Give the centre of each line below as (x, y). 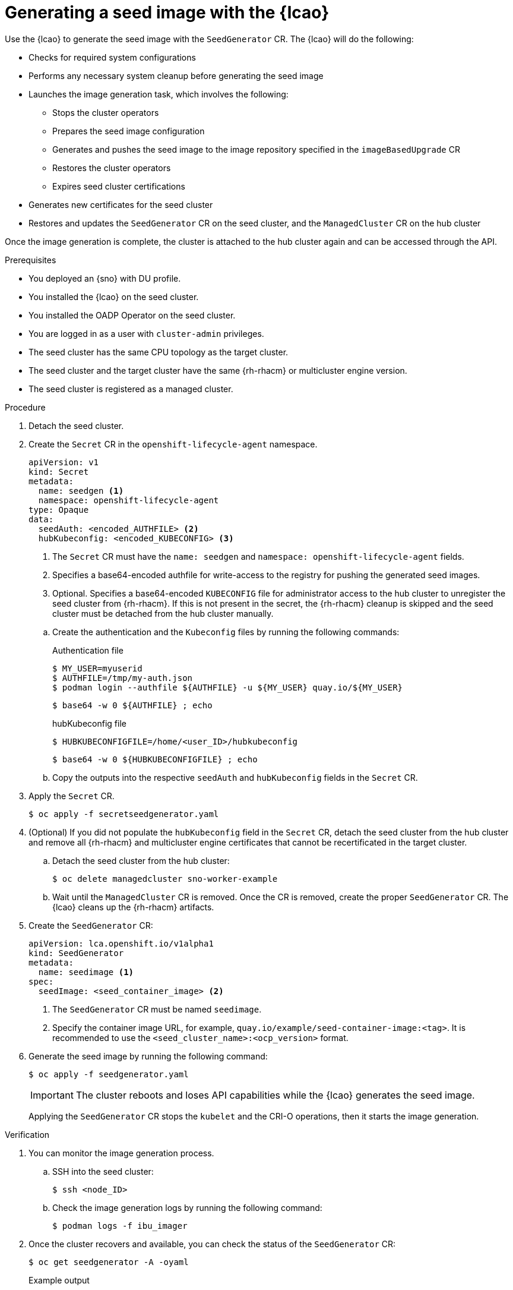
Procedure (25, 407)
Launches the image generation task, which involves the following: (159, 94)
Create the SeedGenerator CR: (91, 925)
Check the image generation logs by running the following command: (187, 1207)
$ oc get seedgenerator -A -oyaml (109, 1262)
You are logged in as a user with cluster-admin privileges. (146, 333)
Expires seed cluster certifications (119, 186)
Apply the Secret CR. (72, 796)
